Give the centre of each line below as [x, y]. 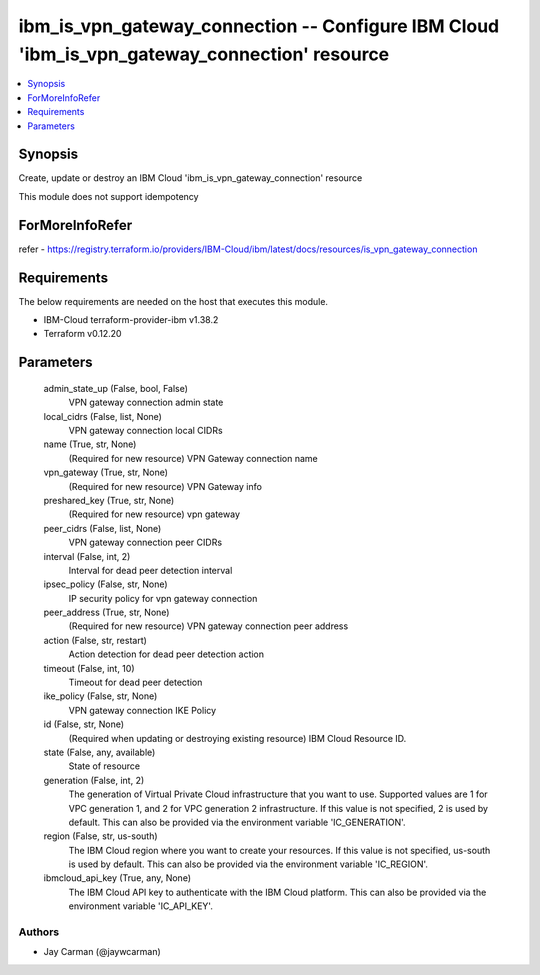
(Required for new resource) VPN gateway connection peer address [208, 626]
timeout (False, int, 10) [89, 668]
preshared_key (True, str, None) [109, 500]
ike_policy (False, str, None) [100, 696]
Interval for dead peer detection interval [150, 570]
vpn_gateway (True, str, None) [106, 472]
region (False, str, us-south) [101, 836]
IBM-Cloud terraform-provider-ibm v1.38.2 [131, 320]
